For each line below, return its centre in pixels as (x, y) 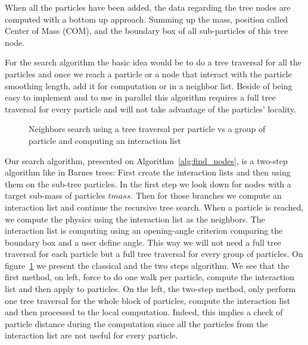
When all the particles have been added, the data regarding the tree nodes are (148, 7)
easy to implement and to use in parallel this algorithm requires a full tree (140, 97)
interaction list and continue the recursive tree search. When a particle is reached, (154, 207)
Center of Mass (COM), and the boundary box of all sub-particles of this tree (147, 31)
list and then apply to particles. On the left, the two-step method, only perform (150, 289)
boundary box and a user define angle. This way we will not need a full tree (143, 242)
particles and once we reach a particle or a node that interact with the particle (148, 73)
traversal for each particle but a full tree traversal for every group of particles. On (154, 254)
